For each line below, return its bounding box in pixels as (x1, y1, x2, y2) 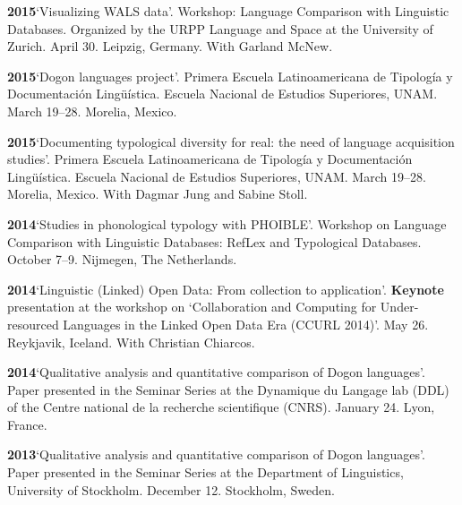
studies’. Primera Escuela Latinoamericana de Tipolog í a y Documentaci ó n (7, 150, 413, 168)
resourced (7, 314, 59, 333)
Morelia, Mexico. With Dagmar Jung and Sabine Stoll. (7, 184, 308, 203)
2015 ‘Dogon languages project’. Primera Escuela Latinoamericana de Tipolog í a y (7, 66, 453, 85)
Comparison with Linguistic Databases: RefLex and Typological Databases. (7, 232, 422, 251)
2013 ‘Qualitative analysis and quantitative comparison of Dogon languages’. (7, 445, 425, 464)
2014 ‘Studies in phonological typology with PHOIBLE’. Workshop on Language (7, 214, 447, 233)
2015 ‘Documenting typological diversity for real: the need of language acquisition (7, 132, 455, 150)
